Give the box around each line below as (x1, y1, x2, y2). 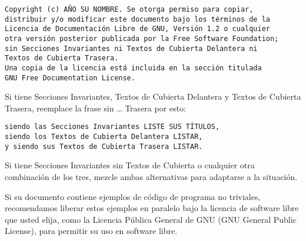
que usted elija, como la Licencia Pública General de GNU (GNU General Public (5, 213, 297, 225)
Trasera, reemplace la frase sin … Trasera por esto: (5, 101, 186, 114)
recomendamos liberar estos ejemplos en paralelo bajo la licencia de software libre (5, 202, 299, 214)
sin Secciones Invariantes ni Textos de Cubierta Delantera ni (5, 44, 258, 53)
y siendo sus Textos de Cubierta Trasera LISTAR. (5, 142, 203, 151)
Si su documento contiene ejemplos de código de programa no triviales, (5, 190, 261, 202)
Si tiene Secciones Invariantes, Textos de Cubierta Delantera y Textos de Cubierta (5, 90, 301, 103)
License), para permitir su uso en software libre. (5, 225, 178, 237)
